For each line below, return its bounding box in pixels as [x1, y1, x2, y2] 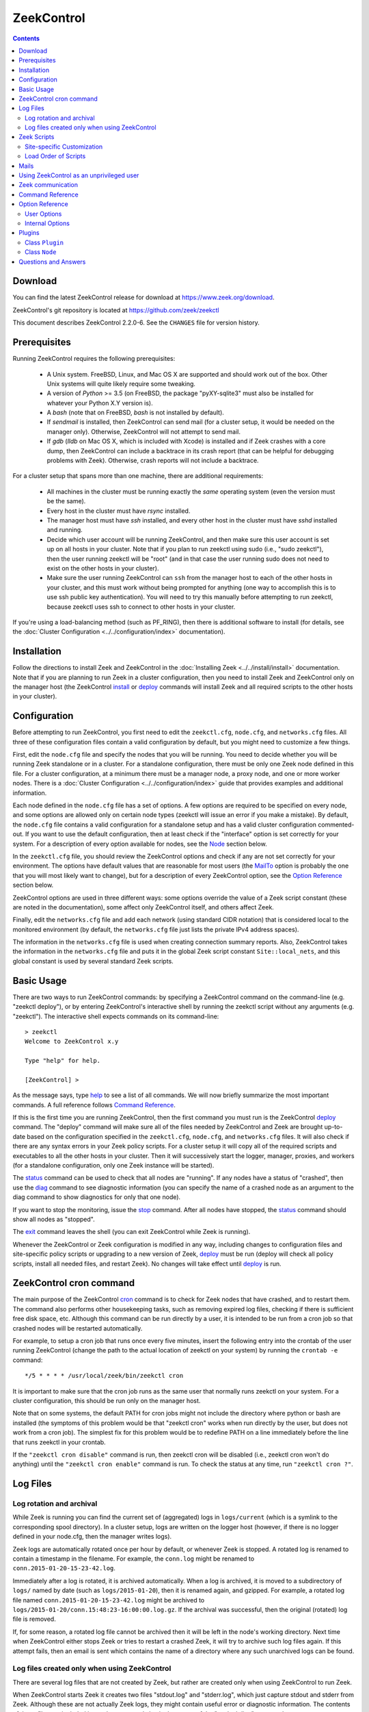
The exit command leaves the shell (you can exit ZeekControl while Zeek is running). [12, 1228, 251, 1236]
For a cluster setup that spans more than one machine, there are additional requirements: [12, 472, 263, 480]
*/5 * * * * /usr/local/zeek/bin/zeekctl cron [25, 1372, 184, 1380]
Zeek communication [18, 181, 79, 189]
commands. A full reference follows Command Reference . [12, 1100, 176, 1109]
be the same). [46, 497, 86, 505]
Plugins [18, 229, 40, 237]
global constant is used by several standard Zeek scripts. [12, 957, 174, 965]
